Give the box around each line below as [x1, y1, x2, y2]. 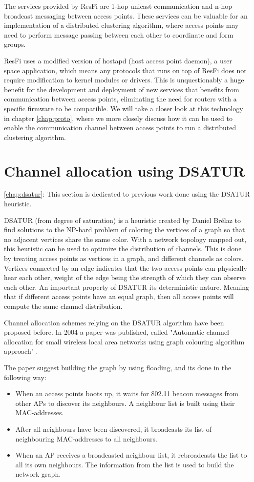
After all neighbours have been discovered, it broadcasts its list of [15, 423, 212, 434]
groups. [4, 39, 26, 49]
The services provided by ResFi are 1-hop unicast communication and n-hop [4, 1, 233, 11]
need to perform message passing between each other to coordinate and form [4, 29, 233, 40]
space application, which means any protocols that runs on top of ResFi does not [4, 65, 247, 75]
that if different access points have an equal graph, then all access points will [4, 291, 234, 301]
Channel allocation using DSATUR [4, 161, 245, 181]
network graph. [15, 469, 61, 479]
